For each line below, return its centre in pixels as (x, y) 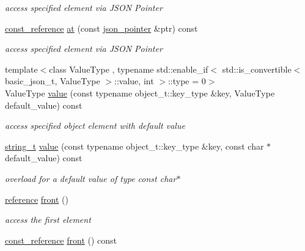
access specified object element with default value (95, 125)
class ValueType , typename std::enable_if (129, 69)
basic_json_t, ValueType (53, 81)
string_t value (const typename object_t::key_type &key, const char (134, 146)
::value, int (134, 81)
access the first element (48, 220)
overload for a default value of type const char (91, 178)
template (21, 69)
